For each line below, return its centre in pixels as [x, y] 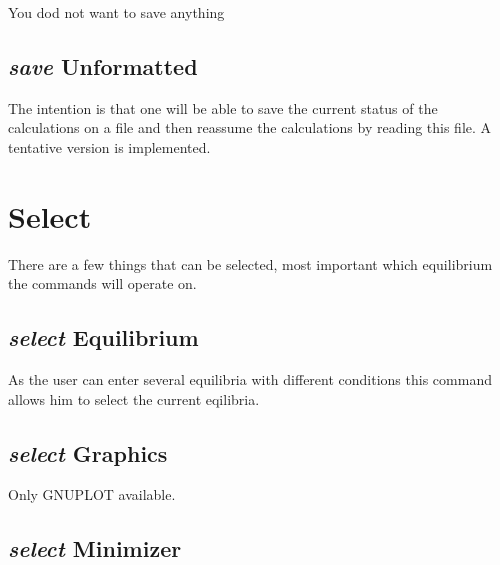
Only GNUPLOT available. [92, 494]
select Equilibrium [103, 337]
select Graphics [88, 452]
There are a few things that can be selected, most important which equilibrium [250, 263]
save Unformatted [103, 65]
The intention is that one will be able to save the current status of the [223, 107]
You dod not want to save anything [116, 12]
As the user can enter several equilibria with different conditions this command [250, 379]
